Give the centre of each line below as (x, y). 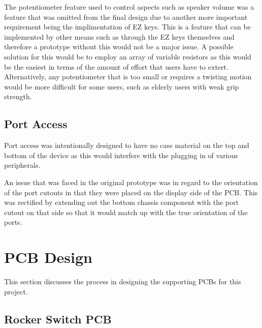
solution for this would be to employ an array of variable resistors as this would (128, 56)
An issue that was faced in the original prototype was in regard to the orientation (131, 182)
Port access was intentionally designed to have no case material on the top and (127, 145)
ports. (13, 222)
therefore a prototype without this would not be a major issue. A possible (119, 47)
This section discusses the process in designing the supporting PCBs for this (123, 281)
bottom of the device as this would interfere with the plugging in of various (121, 155)
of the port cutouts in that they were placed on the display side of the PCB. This (131, 192)
